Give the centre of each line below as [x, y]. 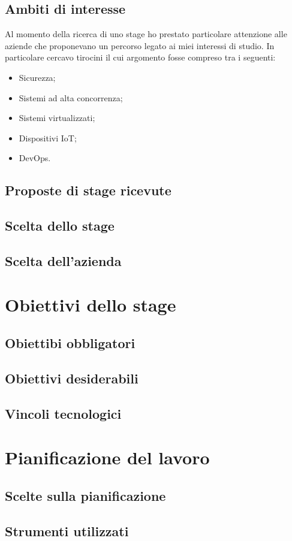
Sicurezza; [37, 77]
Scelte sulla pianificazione [85, 495]
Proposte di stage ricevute [88, 190]
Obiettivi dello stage [91, 305]
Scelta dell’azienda [63, 260]
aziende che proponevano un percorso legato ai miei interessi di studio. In [140, 45]
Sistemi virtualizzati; [57, 118]
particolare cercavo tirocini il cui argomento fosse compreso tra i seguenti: [140, 57]
